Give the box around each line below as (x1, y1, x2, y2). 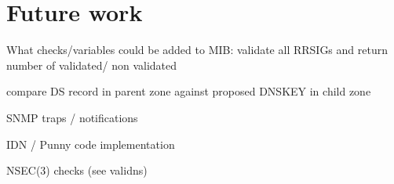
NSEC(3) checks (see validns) (6, 162, 148, 179)
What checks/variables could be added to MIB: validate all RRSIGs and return (6, 41, 388, 58)
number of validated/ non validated (6, 56, 177, 73)
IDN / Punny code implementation (6, 135, 175, 152)
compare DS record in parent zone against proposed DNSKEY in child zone (6, 83, 371, 99)
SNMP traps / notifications (6, 109, 138, 125)
